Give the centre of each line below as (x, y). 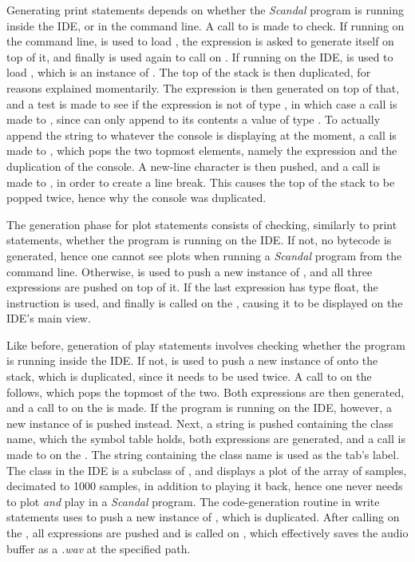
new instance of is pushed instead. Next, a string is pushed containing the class (200, 423)
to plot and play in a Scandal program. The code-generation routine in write (193, 501)
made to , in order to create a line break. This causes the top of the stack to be (201, 182)
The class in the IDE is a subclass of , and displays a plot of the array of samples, (207, 470)
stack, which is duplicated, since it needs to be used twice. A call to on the (189, 376)
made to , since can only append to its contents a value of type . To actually (194, 119)
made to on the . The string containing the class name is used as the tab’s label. (203, 455)
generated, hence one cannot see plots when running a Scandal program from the (204, 255)
